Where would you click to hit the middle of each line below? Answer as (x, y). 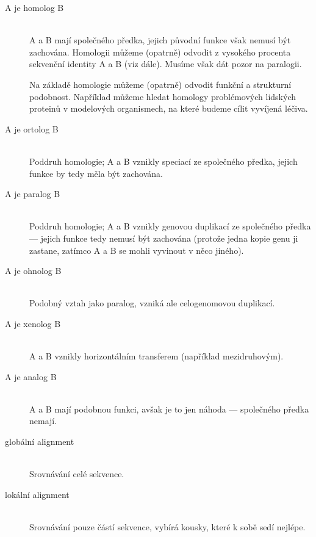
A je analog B (31, 376)
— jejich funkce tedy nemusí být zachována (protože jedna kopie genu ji (164, 238)
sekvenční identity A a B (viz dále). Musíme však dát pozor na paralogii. (166, 64)
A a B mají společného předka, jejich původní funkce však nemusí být (160, 40)
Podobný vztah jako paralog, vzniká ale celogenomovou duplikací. (152, 303)
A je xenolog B (33, 323)
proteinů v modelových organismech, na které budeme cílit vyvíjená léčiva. (169, 108)
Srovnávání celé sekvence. (77, 474)
